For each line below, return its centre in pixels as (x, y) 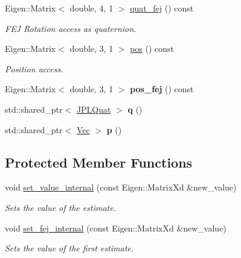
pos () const (152, 49)
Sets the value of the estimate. (60, 207)
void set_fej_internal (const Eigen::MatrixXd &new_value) (116, 228)
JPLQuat (94, 109)
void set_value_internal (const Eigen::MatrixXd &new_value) (121, 187)
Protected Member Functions (99, 162)
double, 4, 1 (92, 8)
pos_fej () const (162, 89)
